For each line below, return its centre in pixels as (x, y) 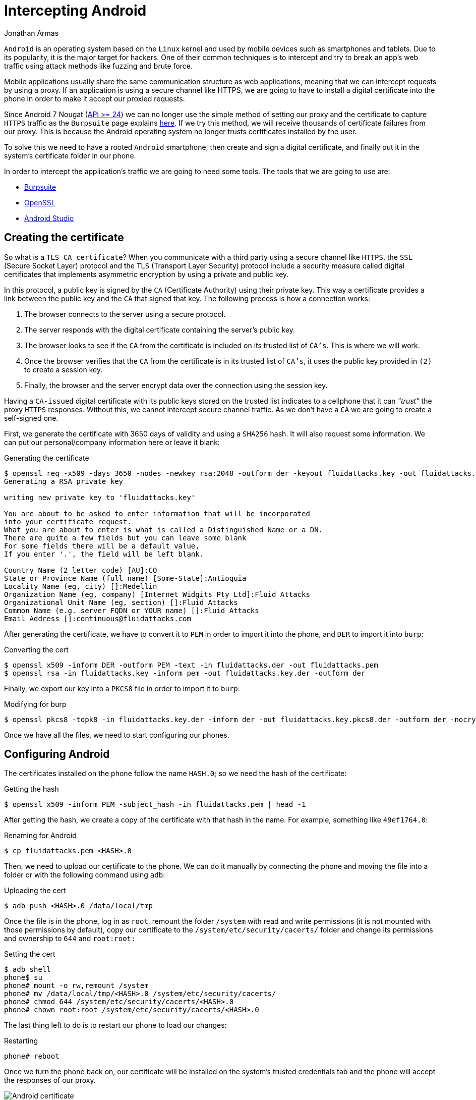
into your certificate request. (68, 521)
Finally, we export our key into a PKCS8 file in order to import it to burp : (122, 688)
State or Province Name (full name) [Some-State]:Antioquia (125, 578)
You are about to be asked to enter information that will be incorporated (157, 513)
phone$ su (23, 978)
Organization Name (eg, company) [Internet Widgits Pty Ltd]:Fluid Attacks (157, 594)
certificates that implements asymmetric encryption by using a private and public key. (146, 274)
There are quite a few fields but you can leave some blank (125, 538)
